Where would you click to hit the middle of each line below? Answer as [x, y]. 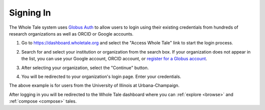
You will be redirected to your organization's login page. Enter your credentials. [101, 76]
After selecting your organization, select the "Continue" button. [85, 68]
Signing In [30, 13]
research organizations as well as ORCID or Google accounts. [71, 34]
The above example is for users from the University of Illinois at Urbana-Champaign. [94, 86]
